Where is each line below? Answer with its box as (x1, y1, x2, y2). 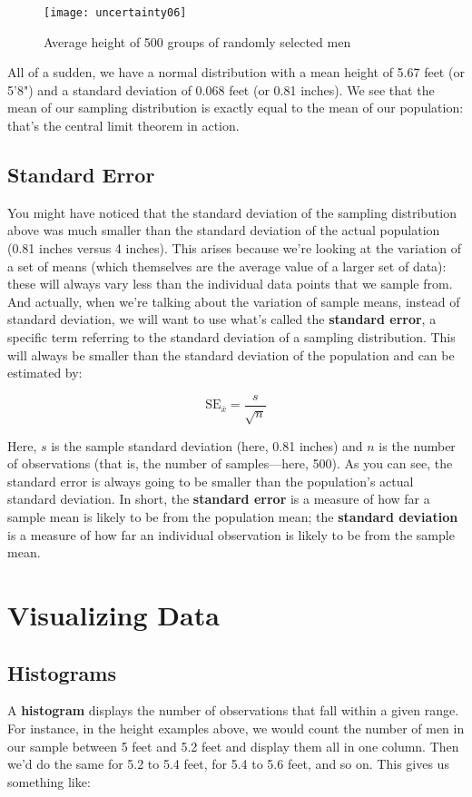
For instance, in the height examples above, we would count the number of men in (7, 718, 465, 737)
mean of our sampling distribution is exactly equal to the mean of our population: (7, 98, 464, 117)
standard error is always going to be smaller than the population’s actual (7, 471, 414, 490)
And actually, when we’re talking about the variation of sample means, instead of (7, 291, 460, 310)
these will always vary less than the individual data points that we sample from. (7, 274, 453, 293)
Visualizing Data (7, 595, 220, 633)
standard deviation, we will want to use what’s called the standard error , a (7, 310, 437, 329)
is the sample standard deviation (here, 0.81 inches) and (51, 436, 363, 455)
